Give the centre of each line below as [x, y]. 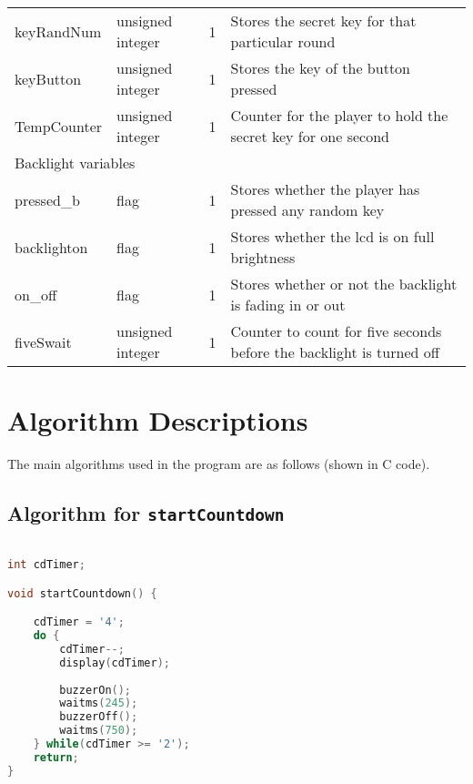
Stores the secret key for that [323, 20]
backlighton [51, 247]
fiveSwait [43, 341]
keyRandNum [58, 31]
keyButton [48, 78]
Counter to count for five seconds [336, 331]
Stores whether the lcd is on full [332, 236]
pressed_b [47, 199]
